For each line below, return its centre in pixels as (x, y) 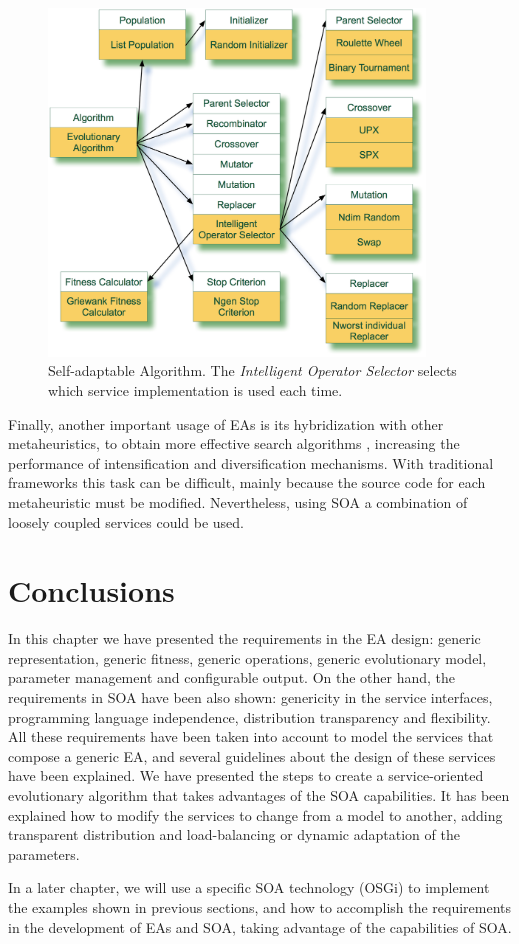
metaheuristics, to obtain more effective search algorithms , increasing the (234, 443)
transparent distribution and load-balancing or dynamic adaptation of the (234, 834)
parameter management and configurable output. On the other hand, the (232, 677)
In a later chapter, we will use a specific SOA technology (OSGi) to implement (249, 887)
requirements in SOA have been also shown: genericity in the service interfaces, (250, 697)
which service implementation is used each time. (195, 389)
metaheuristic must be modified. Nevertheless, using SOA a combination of (238, 501)
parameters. (44, 853)
